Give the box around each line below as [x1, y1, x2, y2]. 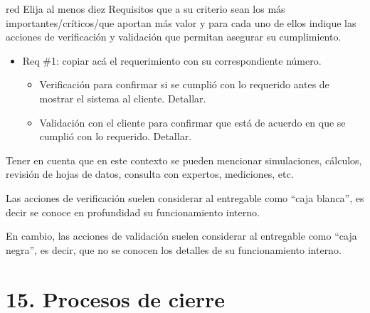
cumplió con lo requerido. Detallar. [39, 129, 192, 144]
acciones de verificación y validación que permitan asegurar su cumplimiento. [6, 29, 342, 44]
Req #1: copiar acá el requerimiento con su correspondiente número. [22, 53, 322, 68]
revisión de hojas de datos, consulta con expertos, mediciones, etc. [6, 166, 294, 181]
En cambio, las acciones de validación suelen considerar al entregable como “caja [6, 228, 357, 243]
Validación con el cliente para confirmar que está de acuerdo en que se [39, 115, 346, 129]
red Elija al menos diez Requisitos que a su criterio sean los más [6, 1, 285, 16]
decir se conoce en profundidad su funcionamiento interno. [6, 204, 260, 219]
